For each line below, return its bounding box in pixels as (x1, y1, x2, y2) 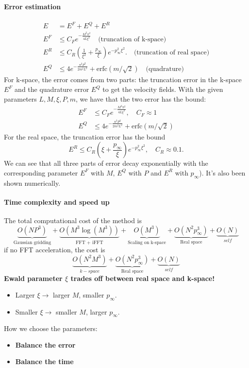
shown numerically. (4, 177, 61, 188)
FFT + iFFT (75, 240, 103, 245)
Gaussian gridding (13, 240, 51, 245)
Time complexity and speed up (4, 196, 110, 207)
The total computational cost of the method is (4, 215, 142, 226)
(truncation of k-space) (98, 36, 166, 43)
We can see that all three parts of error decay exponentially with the (4, 158, 208, 168)
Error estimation (4, 1, 61, 11)
